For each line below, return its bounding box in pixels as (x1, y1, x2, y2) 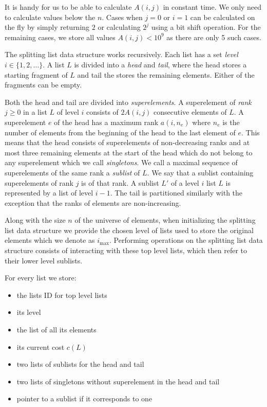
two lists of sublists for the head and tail (16, 359, 144, 369)
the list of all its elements (16, 324, 97, 335)
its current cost (16, 341, 65, 352)
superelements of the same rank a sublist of (5, 167, 140, 178)
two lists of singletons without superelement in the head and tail (16, 376, 220, 386)
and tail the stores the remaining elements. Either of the (77, 69, 255, 80)
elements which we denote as (5, 235, 95, 245)
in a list (23, 107, 47, 117)
